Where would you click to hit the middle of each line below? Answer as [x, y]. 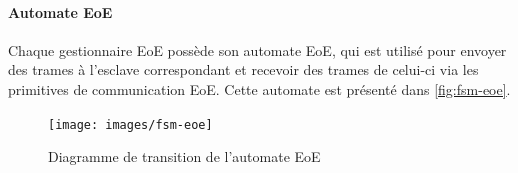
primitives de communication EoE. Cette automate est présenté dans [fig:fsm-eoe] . [259, 88]
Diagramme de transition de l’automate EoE [184, 156]
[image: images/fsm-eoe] [130, 124]
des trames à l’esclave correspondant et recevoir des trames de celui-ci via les [243, 69]
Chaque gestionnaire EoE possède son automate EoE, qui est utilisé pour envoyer [257, 49]
